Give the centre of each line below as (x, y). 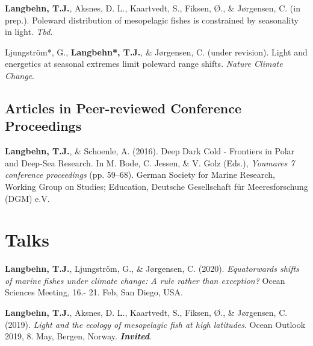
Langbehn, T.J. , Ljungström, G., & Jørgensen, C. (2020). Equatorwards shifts (152, 269)
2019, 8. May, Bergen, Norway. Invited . (78, 336)
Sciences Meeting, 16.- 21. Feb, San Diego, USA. (94, 292)
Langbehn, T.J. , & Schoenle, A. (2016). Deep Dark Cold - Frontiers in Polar (150, 151)
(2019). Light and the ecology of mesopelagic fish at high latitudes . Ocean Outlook (155, 324)
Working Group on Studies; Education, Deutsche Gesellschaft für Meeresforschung (156, 186)
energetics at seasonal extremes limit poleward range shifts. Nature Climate (144, 64)
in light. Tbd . (29, 32)
